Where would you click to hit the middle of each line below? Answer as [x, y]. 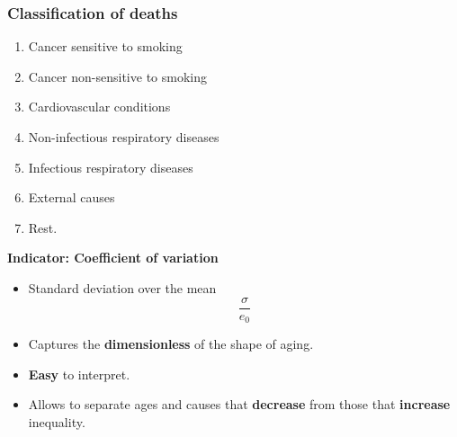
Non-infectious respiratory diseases [124, 137]
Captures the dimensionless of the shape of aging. [171, 344]
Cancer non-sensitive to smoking [117, 76]
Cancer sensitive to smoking [105, 46]
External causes [72, 197]
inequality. [57, 421]
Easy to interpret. [79, 374]
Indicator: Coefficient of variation [113, 258]
